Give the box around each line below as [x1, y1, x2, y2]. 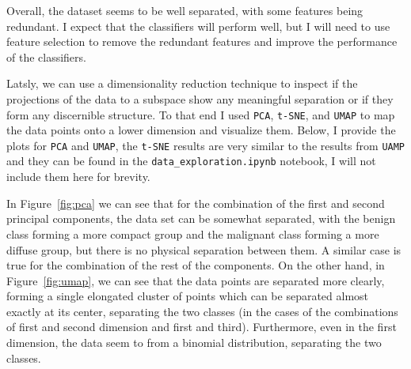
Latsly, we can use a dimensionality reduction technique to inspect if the [6, 75, 358, 92]
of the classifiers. [6, 48, 86, 65]
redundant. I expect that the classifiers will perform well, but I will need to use [6, 17, 390, 34]
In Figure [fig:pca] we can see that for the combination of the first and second [6, 194, 385, 211]
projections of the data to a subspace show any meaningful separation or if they [6, 90, 394, 107]
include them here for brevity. [6, 168, 150, 185]
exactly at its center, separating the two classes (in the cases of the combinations [6, 303, 398, 319]
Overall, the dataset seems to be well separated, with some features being [6, 2, 363, 18]
